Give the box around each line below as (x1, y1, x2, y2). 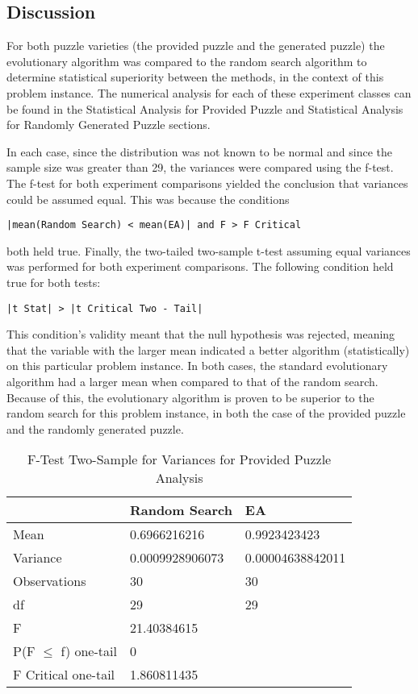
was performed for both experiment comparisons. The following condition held (6, 258, 394, 275)
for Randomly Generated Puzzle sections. (6, 116, 211, 133)
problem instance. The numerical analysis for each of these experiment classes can (6, 84, 412, 101)
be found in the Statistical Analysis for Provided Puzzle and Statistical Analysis (6, 100, 403, 117)
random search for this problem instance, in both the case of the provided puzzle (6, 405, 406, 422)
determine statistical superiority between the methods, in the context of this (6, 69, 384, 85)
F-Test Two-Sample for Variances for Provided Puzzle (27, 450, 332, 469)
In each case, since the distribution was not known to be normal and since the (6, 143, 392, 160)
